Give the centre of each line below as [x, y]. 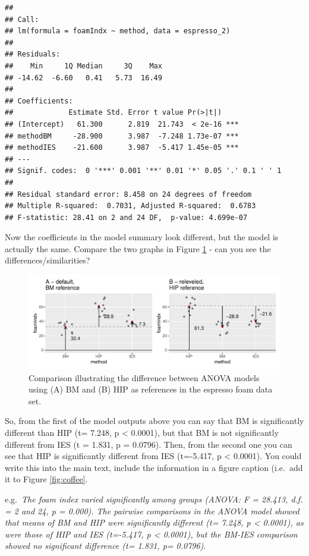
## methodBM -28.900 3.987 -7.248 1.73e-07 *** [122, 136]
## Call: [22, 19]
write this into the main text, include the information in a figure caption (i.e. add [154, 467]
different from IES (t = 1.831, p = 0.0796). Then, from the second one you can [149, 444]
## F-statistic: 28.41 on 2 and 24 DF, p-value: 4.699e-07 [126, 217]
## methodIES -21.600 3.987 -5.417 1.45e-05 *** [122, 148]
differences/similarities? [48, 260]
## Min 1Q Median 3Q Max [83, 66]
